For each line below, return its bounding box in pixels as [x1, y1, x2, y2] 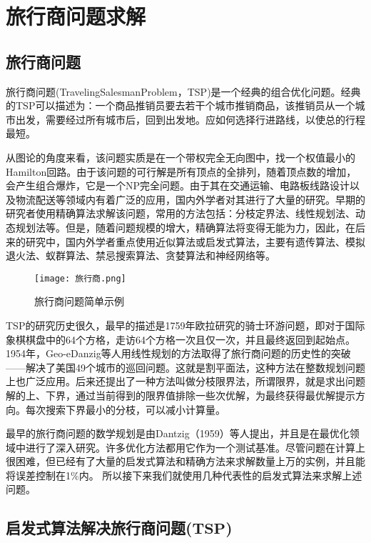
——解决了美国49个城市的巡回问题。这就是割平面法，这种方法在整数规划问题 [6, 359, 365, 374]
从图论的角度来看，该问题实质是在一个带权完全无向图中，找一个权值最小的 [6, 149, 355, 164]
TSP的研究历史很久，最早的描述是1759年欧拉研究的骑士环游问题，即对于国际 [6, 317, 365, 332]
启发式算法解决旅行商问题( [6, 517, 193, 539]
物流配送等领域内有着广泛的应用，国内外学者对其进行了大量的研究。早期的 [15, 191, 365, 206]
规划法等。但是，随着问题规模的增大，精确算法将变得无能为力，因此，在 [15, 219, 355, 234]
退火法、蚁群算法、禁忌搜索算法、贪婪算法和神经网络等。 [6, 248, 275, 263]
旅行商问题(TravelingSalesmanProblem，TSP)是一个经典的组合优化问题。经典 [6, 84, 361, 99]
